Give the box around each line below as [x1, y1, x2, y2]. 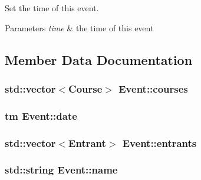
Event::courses [118, 81, 188, 96]
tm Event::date [5, 108, 77, 123]
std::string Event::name [5, 162, 118, 177]
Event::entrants [122, 135, 197, 150]
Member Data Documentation [5, 50, 193, 68]
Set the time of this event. [5, 2, 99, 14]
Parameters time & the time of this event [5, 21, 154, 34]
